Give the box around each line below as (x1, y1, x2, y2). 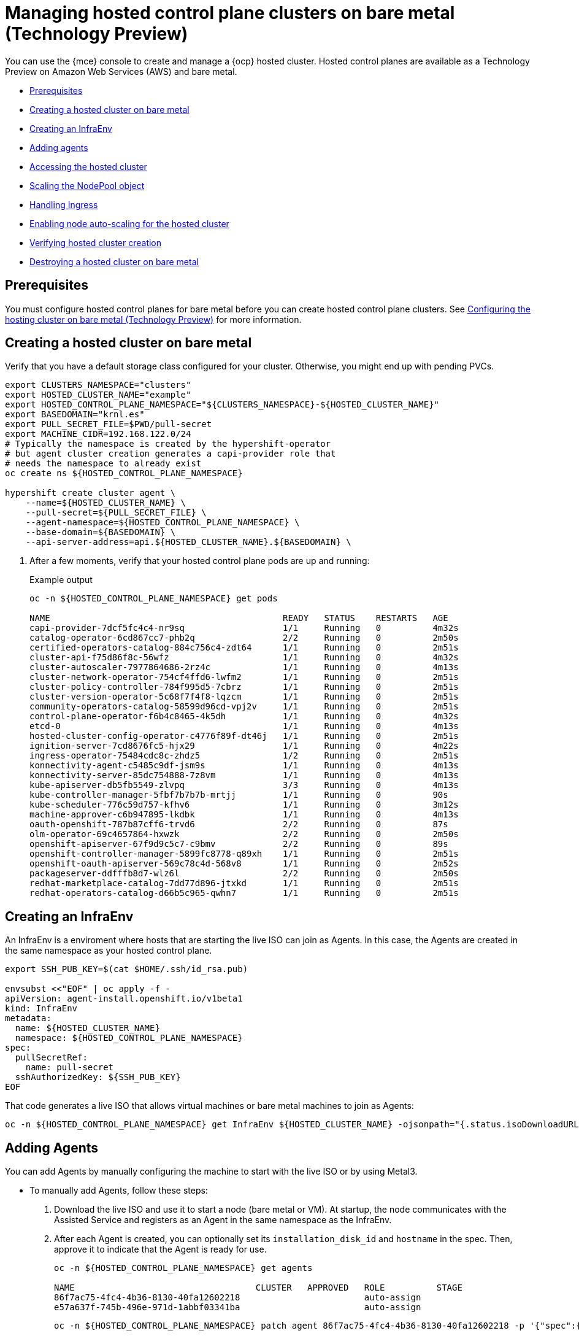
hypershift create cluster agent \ (5, 488, 176, 498)
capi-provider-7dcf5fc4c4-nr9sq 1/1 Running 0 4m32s (29, 623, 459, 633)
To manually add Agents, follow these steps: (29, 1185, 208, 1196)
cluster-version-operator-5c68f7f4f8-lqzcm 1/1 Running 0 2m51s (29, 692, 459, 702)
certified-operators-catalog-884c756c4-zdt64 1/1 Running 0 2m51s (29, 643, 459, 653)
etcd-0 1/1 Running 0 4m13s (29, 721, 459, 732)
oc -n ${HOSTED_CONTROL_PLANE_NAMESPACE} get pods (29, 593, 278, 604)
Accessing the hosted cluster (29, 161, 147, 172)
